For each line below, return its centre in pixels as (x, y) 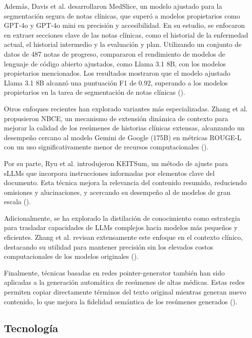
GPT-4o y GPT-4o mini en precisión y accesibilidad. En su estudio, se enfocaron (125, 25)
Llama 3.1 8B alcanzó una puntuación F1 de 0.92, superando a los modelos (116, 82)
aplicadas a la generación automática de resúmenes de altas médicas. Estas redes (124, 282)
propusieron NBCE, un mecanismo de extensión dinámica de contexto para (116, 118)
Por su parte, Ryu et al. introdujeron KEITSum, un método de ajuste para (116, 163)
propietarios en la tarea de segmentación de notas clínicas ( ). (95, 92)
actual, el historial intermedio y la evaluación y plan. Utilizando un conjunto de (123, 44)
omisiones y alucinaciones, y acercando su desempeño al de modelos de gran (117, 192)
